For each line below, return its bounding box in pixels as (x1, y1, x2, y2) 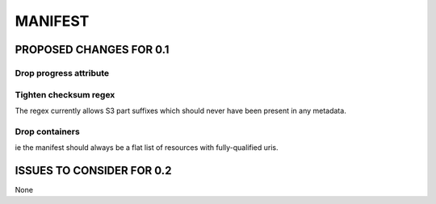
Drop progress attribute (15, 67, 109, 78)
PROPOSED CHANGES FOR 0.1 (15, 43, 170, 56)
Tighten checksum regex (15, 89, 115, 100)
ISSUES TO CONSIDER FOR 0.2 (15, 164, 172, 177)
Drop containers (15, 126, 80, 137)
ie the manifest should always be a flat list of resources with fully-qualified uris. (15, 143, 279, 152)
